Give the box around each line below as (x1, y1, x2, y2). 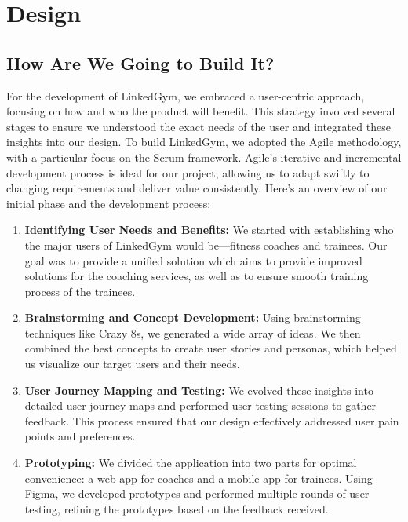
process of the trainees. (24, 283, 136, 299)
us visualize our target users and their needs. (24, 356, 240, 372)
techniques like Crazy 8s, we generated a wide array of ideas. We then (24, 324, 361, 341)
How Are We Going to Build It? (6, 50, 275, 75)
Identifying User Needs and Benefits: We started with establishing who (24, 221, 394, 238)
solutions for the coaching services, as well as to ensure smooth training (24, 268, 369, 284)
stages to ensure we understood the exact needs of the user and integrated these (6, 118, 391, 134)
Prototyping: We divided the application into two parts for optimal (24, 454, 357, 471)
